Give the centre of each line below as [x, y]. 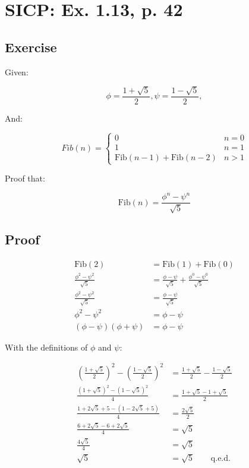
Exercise [31, 47]
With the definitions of [46, 347]
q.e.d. [220, 458]
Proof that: [25, 178]
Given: [17, 71]
